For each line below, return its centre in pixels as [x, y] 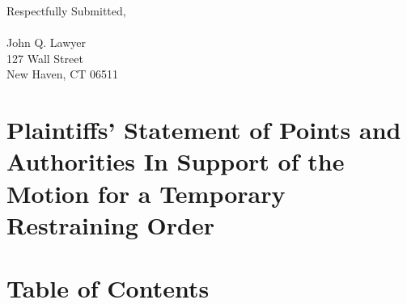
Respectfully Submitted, [66, 11]
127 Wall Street [45, 58]
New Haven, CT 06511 [63, 74]
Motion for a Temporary [146, 193]
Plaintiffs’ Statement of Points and [204, 130]
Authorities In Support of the [176, 161]
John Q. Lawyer [47, 42]
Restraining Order [110, 224]
